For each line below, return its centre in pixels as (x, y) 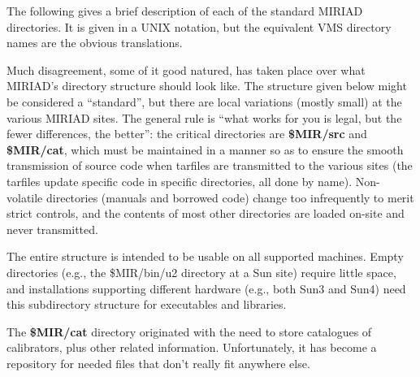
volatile (25, 197)
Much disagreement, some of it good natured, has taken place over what (186, 69)
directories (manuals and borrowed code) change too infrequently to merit (230, 197)
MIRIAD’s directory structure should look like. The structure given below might (207, 86)
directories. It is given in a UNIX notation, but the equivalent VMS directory (199, 26)
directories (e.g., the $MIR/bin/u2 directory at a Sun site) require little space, (201, 272)
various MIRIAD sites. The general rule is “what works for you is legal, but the (204, 117)
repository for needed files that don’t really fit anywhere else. (158, 363)
